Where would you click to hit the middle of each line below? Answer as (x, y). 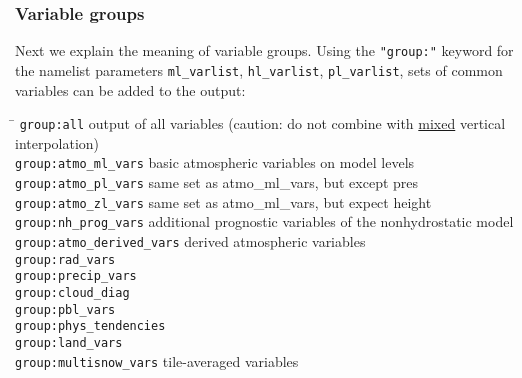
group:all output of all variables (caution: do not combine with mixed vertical (262, 123)
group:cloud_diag (72, 292)
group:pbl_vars (65, 309)
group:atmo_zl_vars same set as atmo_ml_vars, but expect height (223, 201)
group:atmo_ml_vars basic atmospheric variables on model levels (215, 162)
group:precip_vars (76, 276)
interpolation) (57, 142)
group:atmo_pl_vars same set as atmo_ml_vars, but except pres (217, 182)
